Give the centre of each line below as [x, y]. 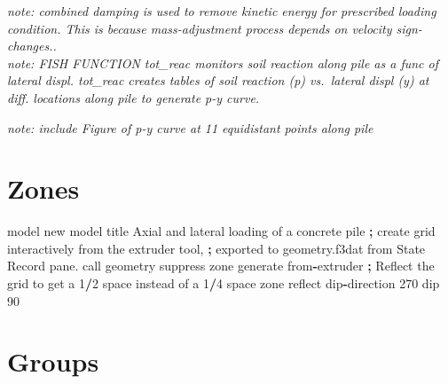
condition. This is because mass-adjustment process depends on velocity [200, 28]
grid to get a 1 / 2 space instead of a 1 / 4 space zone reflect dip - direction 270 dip [224, 283]
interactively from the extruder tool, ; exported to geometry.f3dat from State [216, 248]
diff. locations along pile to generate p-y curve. [134, 97]
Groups [53, 361]
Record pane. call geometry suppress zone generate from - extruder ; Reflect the [221, 266]
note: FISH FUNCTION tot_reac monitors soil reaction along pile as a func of [223, 63]
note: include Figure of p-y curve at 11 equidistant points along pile [190, 127]
